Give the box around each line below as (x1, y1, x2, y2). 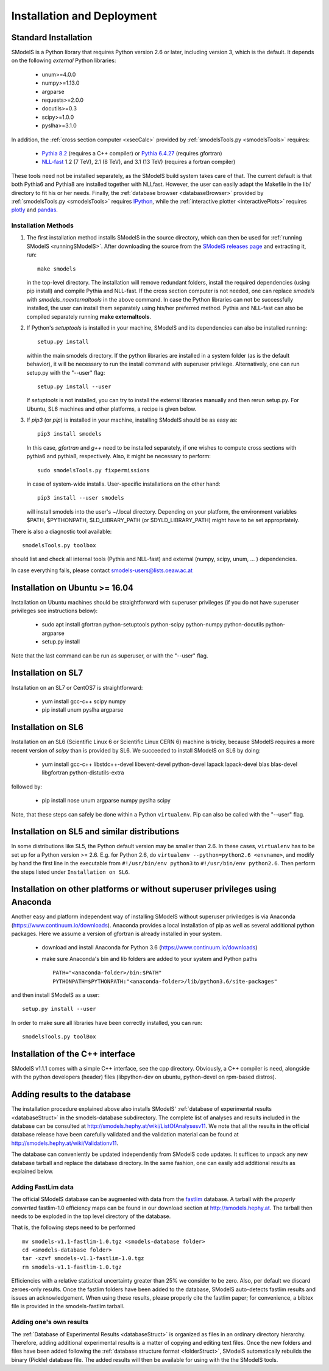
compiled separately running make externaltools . (26, 313, 152, 320)
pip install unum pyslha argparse (41, 706, 124, 714)
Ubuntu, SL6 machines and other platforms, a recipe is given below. (26, 405, 197, 413)
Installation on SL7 (11, 668, 83, 678)
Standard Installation (11, 32, 93, 43)
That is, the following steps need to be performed (11, 1224, 136, 1231)
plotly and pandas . (11, 206, 58, 213)
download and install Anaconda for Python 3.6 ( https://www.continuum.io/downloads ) (41, 944, 258, 951)
